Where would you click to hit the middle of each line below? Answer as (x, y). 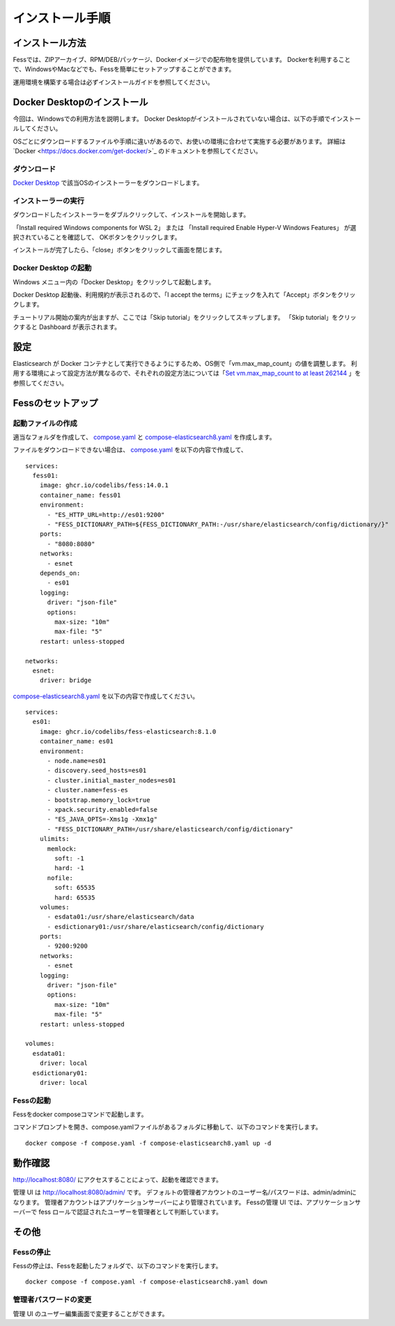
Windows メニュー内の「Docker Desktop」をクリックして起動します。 (114, 282)
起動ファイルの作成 (45, 423)
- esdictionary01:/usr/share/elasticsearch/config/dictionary (155, 926)
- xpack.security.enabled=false (102, 809)
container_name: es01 (77, 741)
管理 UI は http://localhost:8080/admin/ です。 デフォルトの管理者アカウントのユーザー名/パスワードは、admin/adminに (185, 1192)
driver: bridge (65, 680)
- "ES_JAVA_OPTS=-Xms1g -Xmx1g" (102, 819)
